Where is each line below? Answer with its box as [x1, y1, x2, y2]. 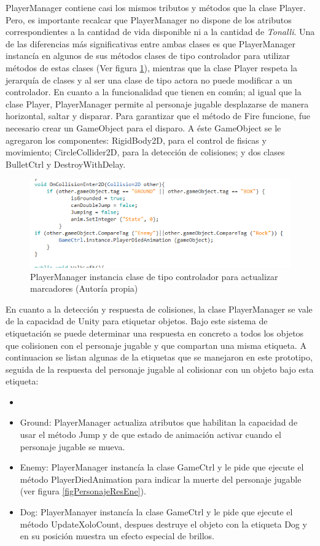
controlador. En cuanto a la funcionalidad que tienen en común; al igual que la [6, 85, 302, 98]
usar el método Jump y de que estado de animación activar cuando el [20, 428, 281, 441]
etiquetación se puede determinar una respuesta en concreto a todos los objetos [6, 326, 304, 339]
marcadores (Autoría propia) [30, 282, 138, 295]
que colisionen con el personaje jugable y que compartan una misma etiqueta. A [6, 338, 306, 351]
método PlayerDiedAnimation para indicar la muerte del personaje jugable [20, 472, 302, 485]
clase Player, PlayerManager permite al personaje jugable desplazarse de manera [6, 97, 309, 110]
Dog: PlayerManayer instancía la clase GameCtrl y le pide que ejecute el [20, 505, 293, 518]
